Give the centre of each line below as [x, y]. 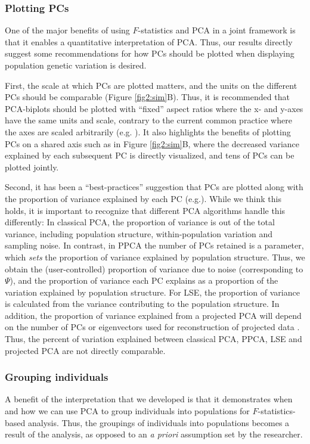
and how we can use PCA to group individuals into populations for [127, 411]
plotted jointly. [32, 167]
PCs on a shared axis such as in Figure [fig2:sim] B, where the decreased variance [152, 143]
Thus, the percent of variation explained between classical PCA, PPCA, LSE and [154, 339]
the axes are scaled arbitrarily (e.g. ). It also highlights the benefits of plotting [148, 131]
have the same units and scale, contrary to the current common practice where [148, 120]
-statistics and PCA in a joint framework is [217, 30]
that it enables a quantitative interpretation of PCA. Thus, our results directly [149, 41]
